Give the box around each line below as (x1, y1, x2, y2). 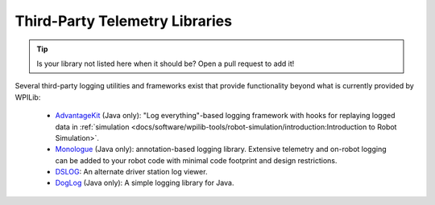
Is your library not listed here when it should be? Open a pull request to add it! (36, 59, 295, 68)
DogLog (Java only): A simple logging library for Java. (55, 178, 234, 188)
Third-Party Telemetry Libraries (14, 12, 233, 30)
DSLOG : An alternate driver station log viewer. (55, 167, 208, 177)
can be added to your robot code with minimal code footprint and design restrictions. (55, 155, 338, 165)
